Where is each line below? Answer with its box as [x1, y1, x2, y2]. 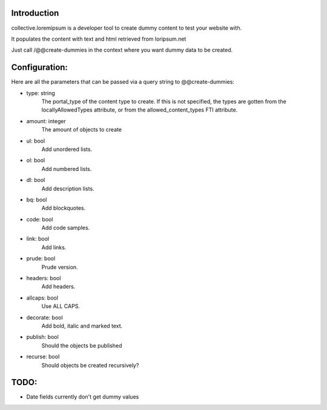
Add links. [41, 243, 67, 251]
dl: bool [26, 176, 45, 184]
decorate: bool [26, 314, 63, 321]
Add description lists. [41, 185, 94, 192]
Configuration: [11, 62, 68, 73]
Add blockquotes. [41, 204, 86, 212]
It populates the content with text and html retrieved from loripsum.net [11, 35, 187, 42]
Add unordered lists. [41, 146, 93, 153]
